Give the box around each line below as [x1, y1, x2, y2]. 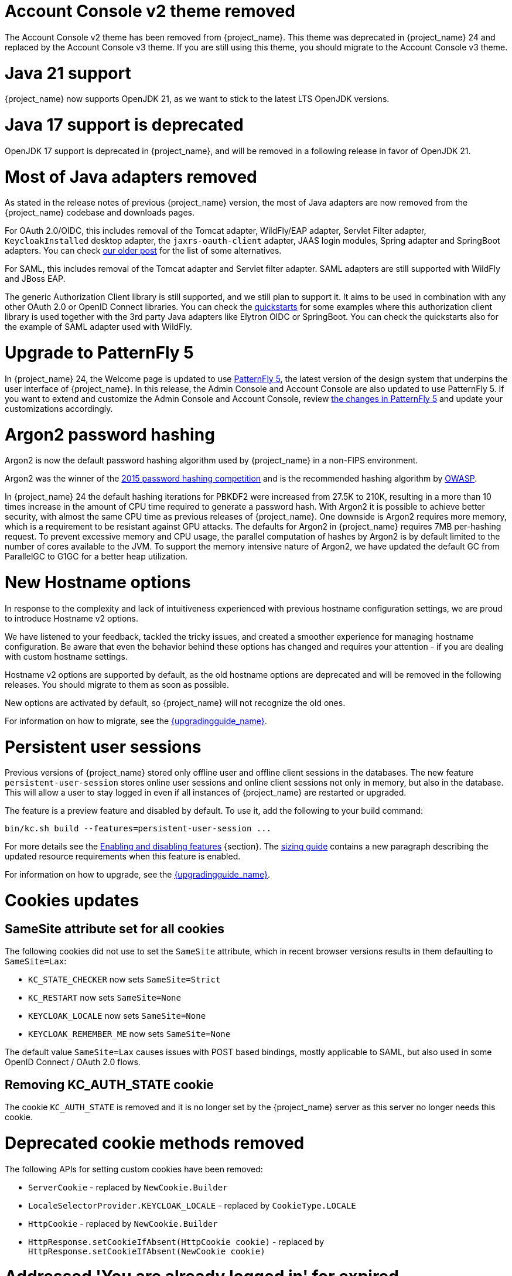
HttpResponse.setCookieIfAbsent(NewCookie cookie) [28, 1246, 265, 1256]
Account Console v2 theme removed [5, 1, 295, 21]
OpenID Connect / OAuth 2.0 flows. [5, 1057, 141, 1067]
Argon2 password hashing [5, 424, 215, 445]
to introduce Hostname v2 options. [5, 613, 139, 623]
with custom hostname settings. [5, 651, 128, 661]
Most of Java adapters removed [5, 166, 257, 187]
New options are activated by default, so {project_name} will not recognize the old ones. [5, 697, 346, 708]
